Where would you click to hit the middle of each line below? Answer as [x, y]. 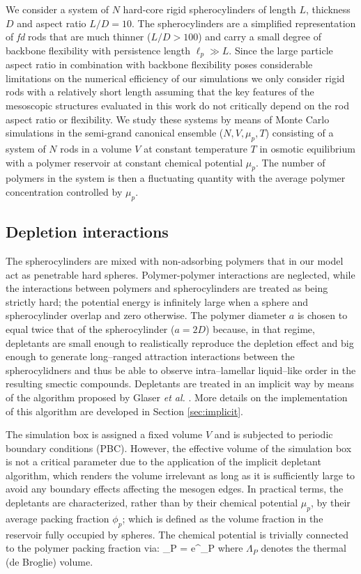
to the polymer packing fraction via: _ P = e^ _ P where [124, 548]
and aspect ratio [52, 23]
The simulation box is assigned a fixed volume [104, 434]
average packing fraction [57, 518]
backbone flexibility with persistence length [98, 50]
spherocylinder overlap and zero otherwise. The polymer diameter [146, 315]
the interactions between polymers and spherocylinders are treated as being [167, 288]
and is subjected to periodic [274, 434]
